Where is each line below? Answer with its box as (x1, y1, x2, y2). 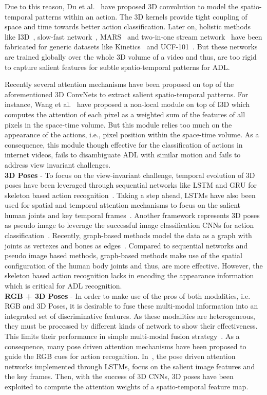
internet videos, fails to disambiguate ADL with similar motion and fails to (5, 149, 241, 160)
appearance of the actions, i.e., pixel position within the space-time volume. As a (5, 129, 259, 140)
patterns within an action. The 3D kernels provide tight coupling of (35, 11, 247, 22)
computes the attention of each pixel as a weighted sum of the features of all (5, 109, 245, 119)
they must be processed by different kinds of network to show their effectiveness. (5, 320, 258, 331)
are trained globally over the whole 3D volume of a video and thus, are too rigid (5, 51, 257, 62)
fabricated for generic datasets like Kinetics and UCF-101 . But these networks (5, 41, 258, 52)
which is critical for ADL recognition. (5, 280, 122, 291)
